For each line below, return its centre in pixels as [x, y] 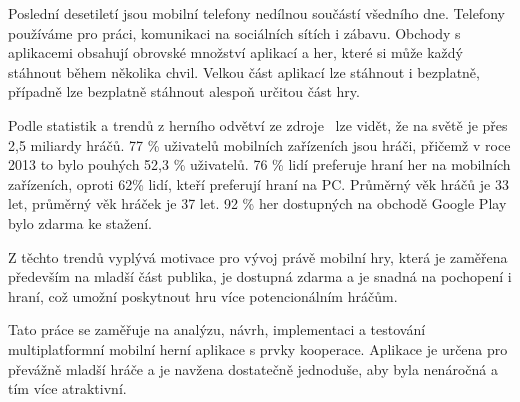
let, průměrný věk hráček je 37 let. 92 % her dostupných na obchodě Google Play [257, 203]
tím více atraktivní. [67, 388]
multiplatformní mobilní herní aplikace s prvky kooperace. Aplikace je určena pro [258, 348]
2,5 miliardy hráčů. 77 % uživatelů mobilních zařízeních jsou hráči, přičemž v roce [259, 144]
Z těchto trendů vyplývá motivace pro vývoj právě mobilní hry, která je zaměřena [258, 256]
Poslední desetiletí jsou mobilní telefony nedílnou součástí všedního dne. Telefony [256, 13]
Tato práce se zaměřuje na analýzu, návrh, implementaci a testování [217, 329]
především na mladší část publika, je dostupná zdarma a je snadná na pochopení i [260, 276]
